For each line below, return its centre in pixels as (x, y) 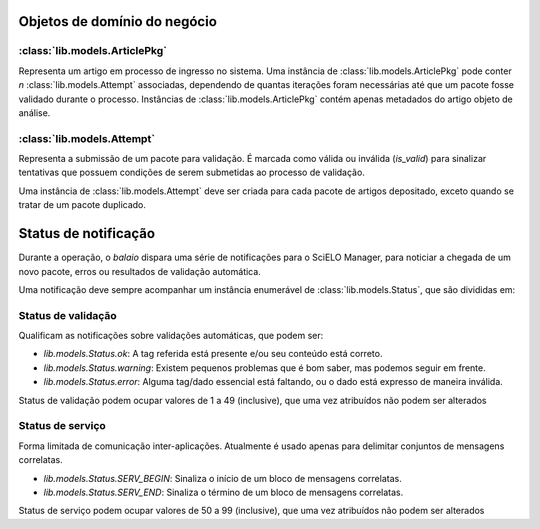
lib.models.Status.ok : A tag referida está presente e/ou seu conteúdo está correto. (213, 354)
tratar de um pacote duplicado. (82, 205)
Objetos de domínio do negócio (117, 21)
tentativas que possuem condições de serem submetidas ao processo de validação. (191, 172)
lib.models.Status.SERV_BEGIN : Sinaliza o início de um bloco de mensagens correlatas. (222, 478)
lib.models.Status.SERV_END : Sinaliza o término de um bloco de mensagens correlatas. (223, 492)
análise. (34, 112)
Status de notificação (86, 233)
